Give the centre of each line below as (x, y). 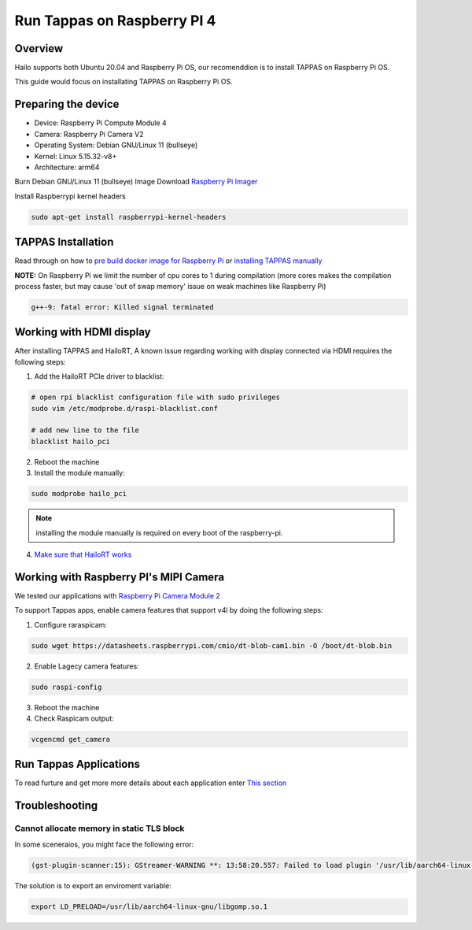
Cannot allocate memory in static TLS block (100, 828)
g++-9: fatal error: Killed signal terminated (122, 307)
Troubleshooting (56, 806)
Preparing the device (67, 104)
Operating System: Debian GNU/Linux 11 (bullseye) (116, 145)
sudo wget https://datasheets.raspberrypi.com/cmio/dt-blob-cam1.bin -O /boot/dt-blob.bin (212, 645)
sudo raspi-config (66, 687)
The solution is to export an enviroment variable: (93, 885)
